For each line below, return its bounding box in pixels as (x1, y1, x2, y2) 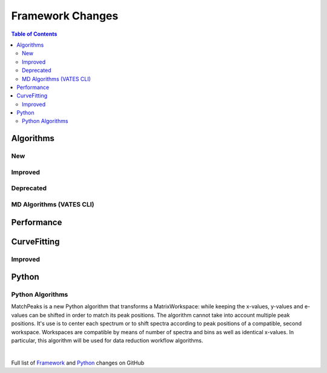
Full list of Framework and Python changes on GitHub (11, 359, 145, 366)
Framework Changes (11, 9, 119, 22)
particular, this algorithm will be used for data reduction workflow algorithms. (11, 337, 203, 345)
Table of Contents (11, 30, 58, 38)
